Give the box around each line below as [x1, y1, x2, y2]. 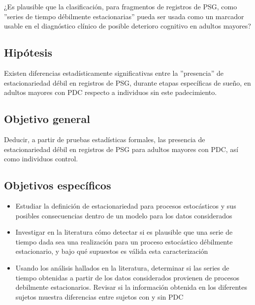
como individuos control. [4, 153, 78, 164]
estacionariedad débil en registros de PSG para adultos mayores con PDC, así [4, 144, 238, 154]
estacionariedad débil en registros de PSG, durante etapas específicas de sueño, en [4, 77, 251, 88]
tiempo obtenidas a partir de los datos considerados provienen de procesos [15, 272, 239, 282]
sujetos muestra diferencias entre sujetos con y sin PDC [15, 291, 184, 302]
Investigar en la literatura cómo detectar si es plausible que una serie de [15, 227, 233, 237]
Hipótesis [4, 45, 52, 60]
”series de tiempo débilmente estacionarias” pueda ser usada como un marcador [4, 11, 244, 21]
